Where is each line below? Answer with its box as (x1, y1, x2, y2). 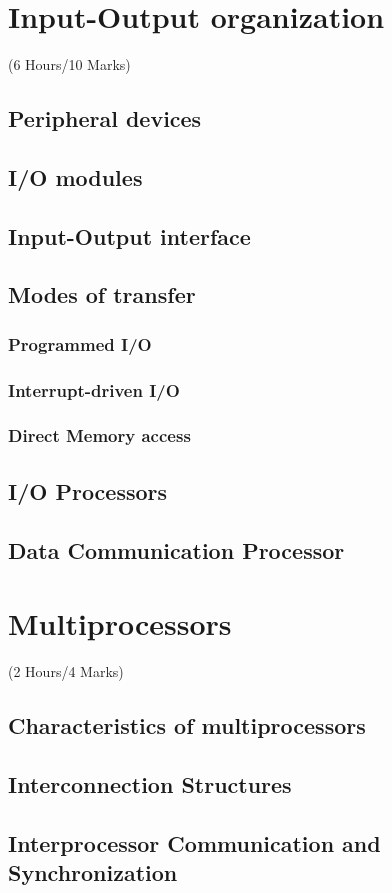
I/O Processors (8, 475, 168, 506)
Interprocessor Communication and (8, 827, 381, 858)
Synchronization (8, 857, 178, 887)
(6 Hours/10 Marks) (8, 54, 131, 75)
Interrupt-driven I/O (8, 377, 180, 402)
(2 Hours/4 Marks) (8, 661, 124, 682)
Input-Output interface (8, 220, 251, 251)
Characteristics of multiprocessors (8, 710, 366, 741)
